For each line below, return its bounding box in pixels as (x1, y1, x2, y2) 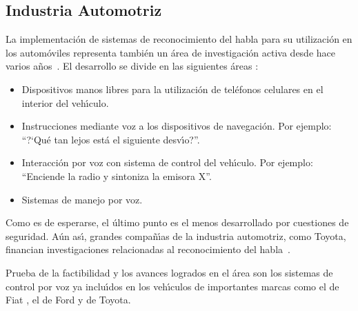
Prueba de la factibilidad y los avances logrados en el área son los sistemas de (6, 265, 333, 279)
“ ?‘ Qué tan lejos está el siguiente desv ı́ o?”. (21, 132, 200, 146)
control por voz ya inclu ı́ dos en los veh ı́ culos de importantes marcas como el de (6, 279, 339, 293)
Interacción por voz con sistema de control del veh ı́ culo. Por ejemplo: (21, 155, 313, 170)
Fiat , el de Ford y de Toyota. (6, 292, 131, 307)
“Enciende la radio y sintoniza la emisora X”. (21, 168, 212, 183)
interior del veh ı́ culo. (21, 95, 109, 110)
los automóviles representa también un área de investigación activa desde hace (6, 45, 336, 59)
